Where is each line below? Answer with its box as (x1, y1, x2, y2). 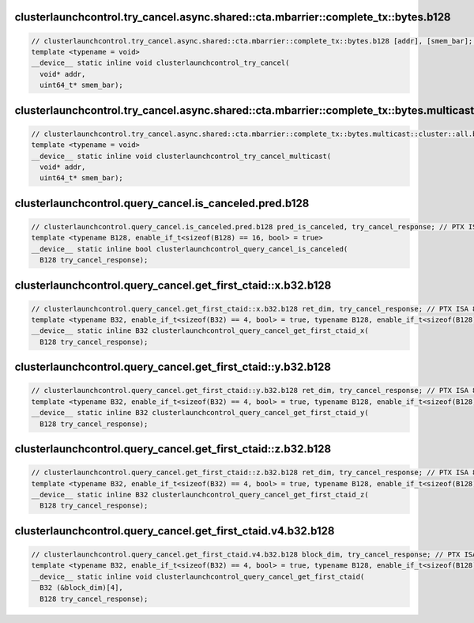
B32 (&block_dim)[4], (39, 583, 124, 592)
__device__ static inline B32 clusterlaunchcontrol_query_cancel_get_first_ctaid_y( (31, 408, 369, 417)
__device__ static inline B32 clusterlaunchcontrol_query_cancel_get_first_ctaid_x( (31, 327, 369, 335)
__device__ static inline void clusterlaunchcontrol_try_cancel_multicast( (31, 151, 332, 160)
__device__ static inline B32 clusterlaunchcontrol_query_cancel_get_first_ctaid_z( (31, 490, 369, 499)
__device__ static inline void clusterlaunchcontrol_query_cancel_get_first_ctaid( (31, 572, 365, 581)
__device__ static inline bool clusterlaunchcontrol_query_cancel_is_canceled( (31, 244, 348, 253)
